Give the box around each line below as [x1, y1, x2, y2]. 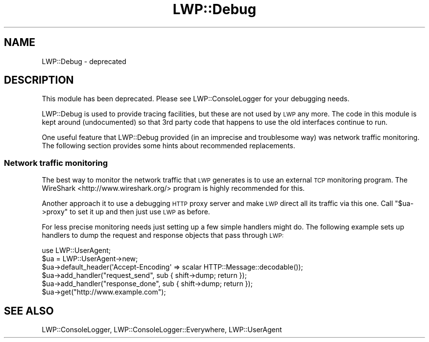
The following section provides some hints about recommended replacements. [42, 141, 295, 150]
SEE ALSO [4, 304, 54, 317]
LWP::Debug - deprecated [42, 57, 126, 66]
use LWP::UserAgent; [42, 246, 111, 255]
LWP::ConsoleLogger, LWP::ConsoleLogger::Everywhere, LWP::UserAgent [42, 325, 282, 334]
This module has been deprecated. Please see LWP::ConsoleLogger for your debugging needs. [42, 94, 350, 103]
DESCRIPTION [4, 74, 74, 87]
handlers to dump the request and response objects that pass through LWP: [42, 231, 284, 240]
